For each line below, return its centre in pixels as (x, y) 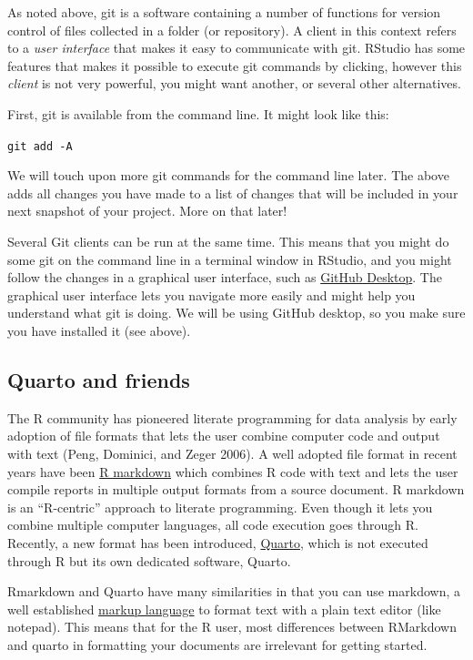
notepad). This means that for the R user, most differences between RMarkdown (232, 627)
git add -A (40, 146)
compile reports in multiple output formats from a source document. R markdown (236, 489)
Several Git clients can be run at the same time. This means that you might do (228, 241)
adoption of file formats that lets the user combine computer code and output (224, 436)
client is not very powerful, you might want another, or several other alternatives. (234, 83)
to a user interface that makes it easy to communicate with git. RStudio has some (236, 48)
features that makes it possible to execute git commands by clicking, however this (235, 65)
